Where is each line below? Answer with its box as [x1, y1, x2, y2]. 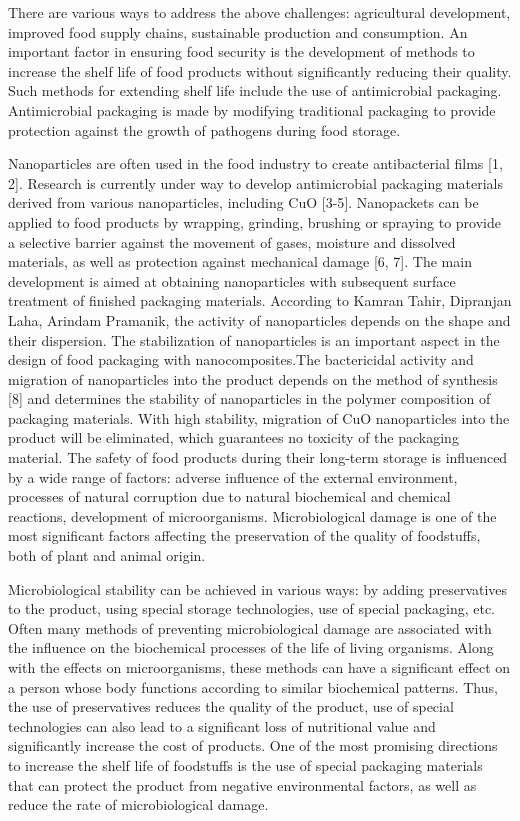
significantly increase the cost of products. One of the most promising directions [8, 735, 498, 756]
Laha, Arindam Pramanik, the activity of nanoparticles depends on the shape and [8, 309, 511, 330]
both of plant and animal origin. [8, 545, 206, 566]
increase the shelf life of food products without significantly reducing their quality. [8, 60, 512, 81]
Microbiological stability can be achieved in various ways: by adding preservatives [8, 578, 508, 599]
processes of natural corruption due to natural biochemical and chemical [8, 486, 451, 507]
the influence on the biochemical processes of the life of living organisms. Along [8, 637, 494, 658]
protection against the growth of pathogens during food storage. [8, 119, 401, 140]
